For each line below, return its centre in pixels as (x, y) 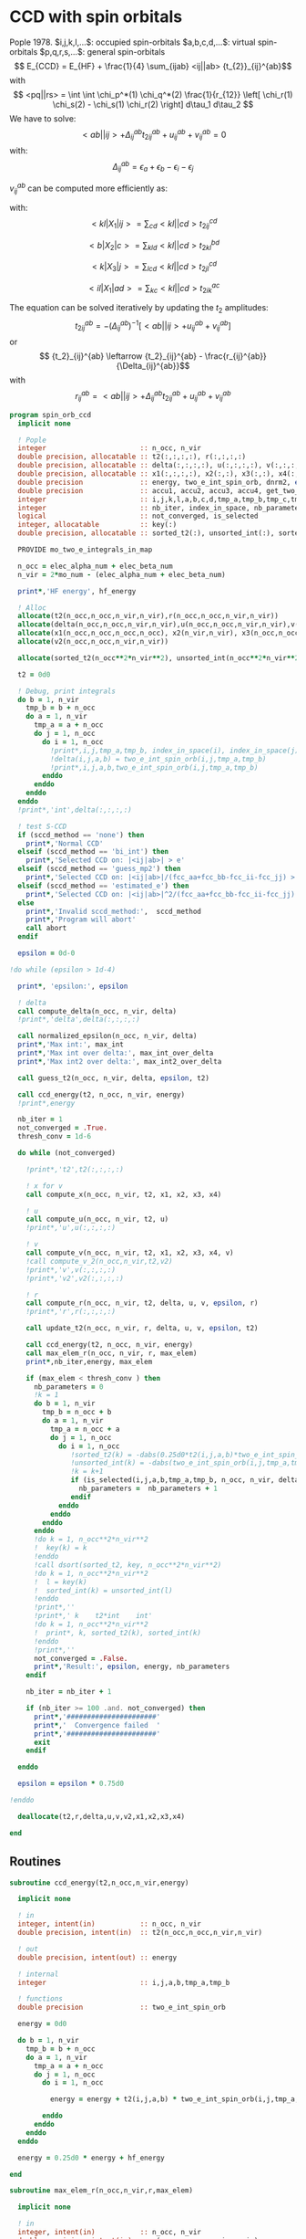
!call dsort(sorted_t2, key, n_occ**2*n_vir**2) (127, 1565)
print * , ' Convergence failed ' (97, 1725)
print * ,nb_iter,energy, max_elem (89, 1361)
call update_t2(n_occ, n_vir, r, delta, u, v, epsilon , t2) (142, 1329)
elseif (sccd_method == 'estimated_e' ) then (103, 886)
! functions (41, 1999)
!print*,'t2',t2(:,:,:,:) (75, 1169)
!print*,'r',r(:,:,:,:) (71, 1312)
